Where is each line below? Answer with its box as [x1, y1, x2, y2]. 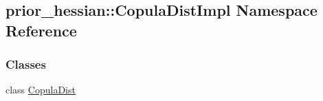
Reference [5, 19, 77, 41]
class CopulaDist [5, 82, 76, 97]
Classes [5, 56, 46, 73]
